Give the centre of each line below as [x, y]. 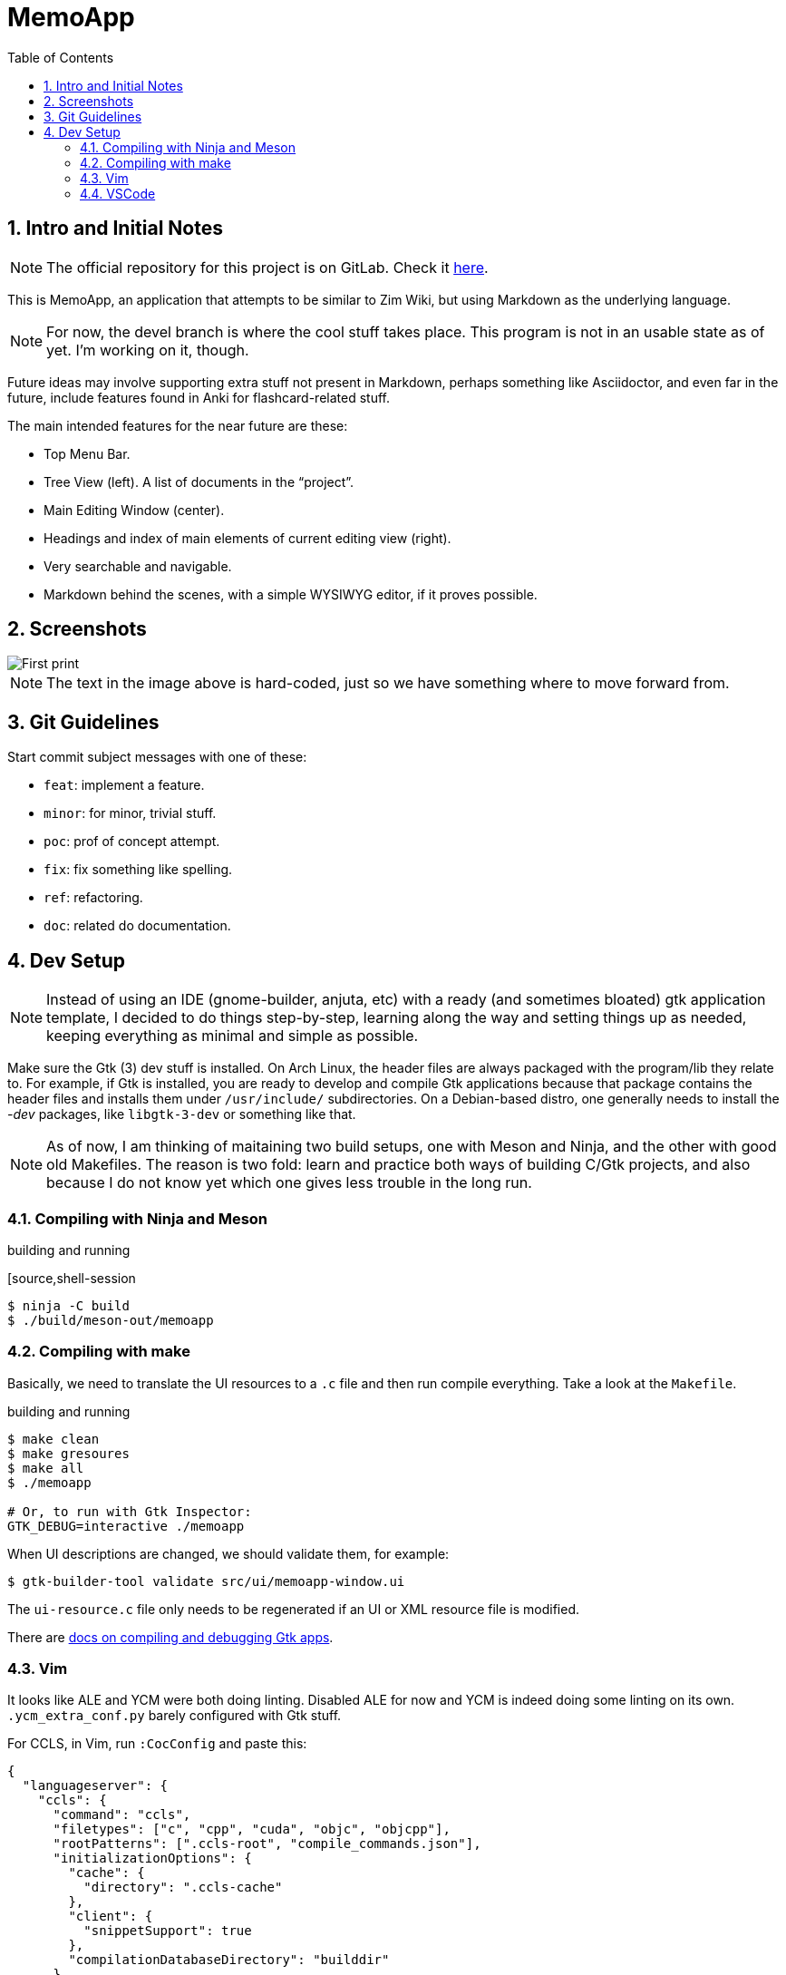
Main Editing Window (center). [134, 510]
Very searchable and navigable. [138, 566]
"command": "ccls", [122, 1815]
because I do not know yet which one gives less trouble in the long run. [289, 1183]
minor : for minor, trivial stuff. [130, 813]
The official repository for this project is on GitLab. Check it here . [267, 267]
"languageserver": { [95, 1786]
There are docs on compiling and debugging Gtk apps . [170, 1637]
